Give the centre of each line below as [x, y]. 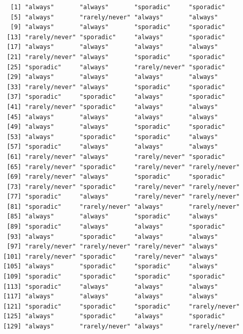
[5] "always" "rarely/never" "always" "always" [114, 17]
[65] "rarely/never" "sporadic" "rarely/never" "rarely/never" [123, 167]
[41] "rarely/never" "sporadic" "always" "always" [112, 107]
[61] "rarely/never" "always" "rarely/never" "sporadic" [116, 157]
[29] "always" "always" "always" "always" [112, 77]
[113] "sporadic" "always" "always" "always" [111, 286]
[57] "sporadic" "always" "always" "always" [112, 147]
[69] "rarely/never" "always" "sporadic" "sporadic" [116, 177]
